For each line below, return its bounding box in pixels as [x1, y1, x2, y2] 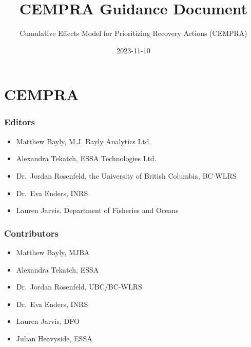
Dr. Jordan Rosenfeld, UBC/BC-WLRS [16, 281, 142, 292]
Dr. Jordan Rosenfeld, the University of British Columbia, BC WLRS [16, 170, 237, 181]
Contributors [4, 226, 59, 239]
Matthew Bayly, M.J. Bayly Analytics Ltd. [16, 136, 151, 146]
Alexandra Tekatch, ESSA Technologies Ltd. [16, 153, 157, 164]
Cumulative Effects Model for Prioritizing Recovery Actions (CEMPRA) [20, 28, 247, 38]
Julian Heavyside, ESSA [16, 333, 92, 343]
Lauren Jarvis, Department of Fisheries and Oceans [16, 205, 179, 216]
